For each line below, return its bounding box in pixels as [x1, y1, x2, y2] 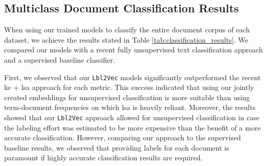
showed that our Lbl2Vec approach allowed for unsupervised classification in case [4, 112, 260, 123]
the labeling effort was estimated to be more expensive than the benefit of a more [4, 122, 261, 133]
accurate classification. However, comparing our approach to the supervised [4, 132, 241, 143]
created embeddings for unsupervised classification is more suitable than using [4, 91, 250, 102]
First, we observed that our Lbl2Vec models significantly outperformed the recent [4, 71, 261, 82]
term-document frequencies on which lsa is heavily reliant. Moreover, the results [4, 102, 256, 113]
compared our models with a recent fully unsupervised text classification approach [4, 44, 263, 55]
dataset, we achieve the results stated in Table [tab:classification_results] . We [4, 34, 249, 45]
